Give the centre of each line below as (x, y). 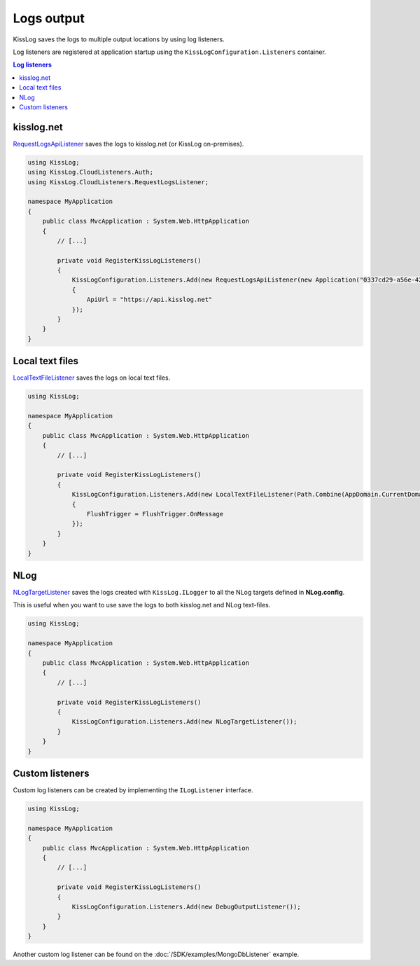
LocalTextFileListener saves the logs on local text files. (92, 378)
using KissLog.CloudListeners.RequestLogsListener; (118, 182)
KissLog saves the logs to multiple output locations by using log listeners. (119, 39)
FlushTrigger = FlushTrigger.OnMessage (155, 514)
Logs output (49, 18)
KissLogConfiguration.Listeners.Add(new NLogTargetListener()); (184, 722)
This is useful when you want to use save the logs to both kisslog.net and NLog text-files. (142, 605)
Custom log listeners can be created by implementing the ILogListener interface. (133, 790)
